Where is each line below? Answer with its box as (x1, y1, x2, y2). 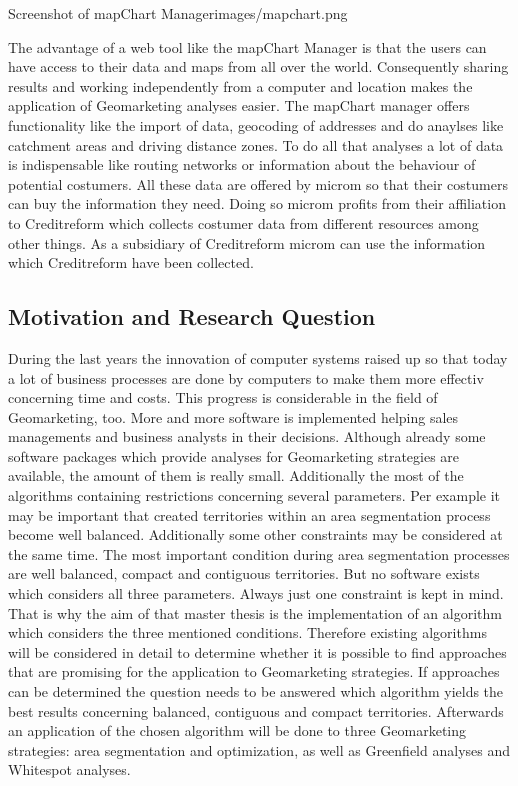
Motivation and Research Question (8, 301, 376, 332)
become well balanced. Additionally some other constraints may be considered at (8, 524, 503, 545)
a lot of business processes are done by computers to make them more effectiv (8, 367, 484, 388)
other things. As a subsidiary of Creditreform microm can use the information (8, 232, 486, 253)
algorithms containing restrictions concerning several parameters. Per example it (8, 485, 501, 506)
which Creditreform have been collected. (8, 252, 254, 273)
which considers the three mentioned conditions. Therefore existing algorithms (8, 622, 487, 643)
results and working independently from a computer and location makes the (8, 75, 473, 96)
